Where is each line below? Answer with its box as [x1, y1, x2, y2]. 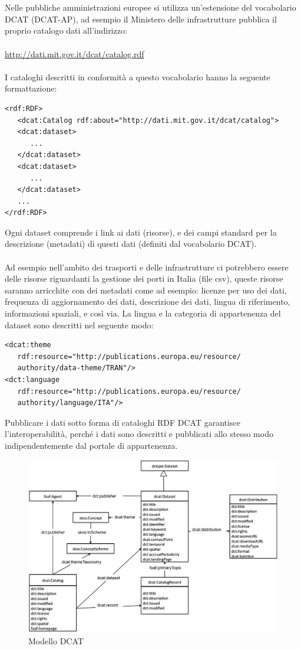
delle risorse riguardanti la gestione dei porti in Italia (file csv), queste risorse [5, 272, 283, 285]
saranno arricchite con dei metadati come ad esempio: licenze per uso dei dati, [5, 283, 287, 296]
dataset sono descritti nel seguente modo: [5, 318, 154, 331]
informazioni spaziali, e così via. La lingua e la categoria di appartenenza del [5, 307, 281, 319]
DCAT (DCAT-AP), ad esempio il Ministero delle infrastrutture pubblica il [5, 12, 277, 25]
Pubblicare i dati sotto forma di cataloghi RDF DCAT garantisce [5, 416, 240, 428]
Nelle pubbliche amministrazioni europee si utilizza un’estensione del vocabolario [5, 1, 296, 14]
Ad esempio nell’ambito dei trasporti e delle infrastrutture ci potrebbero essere [5, 260, 289, 273]
